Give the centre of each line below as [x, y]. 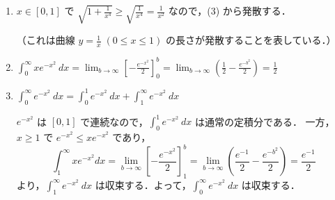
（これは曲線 [46, 40]
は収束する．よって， [143, 184]
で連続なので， [114, 121]
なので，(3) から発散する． [229, 10]
